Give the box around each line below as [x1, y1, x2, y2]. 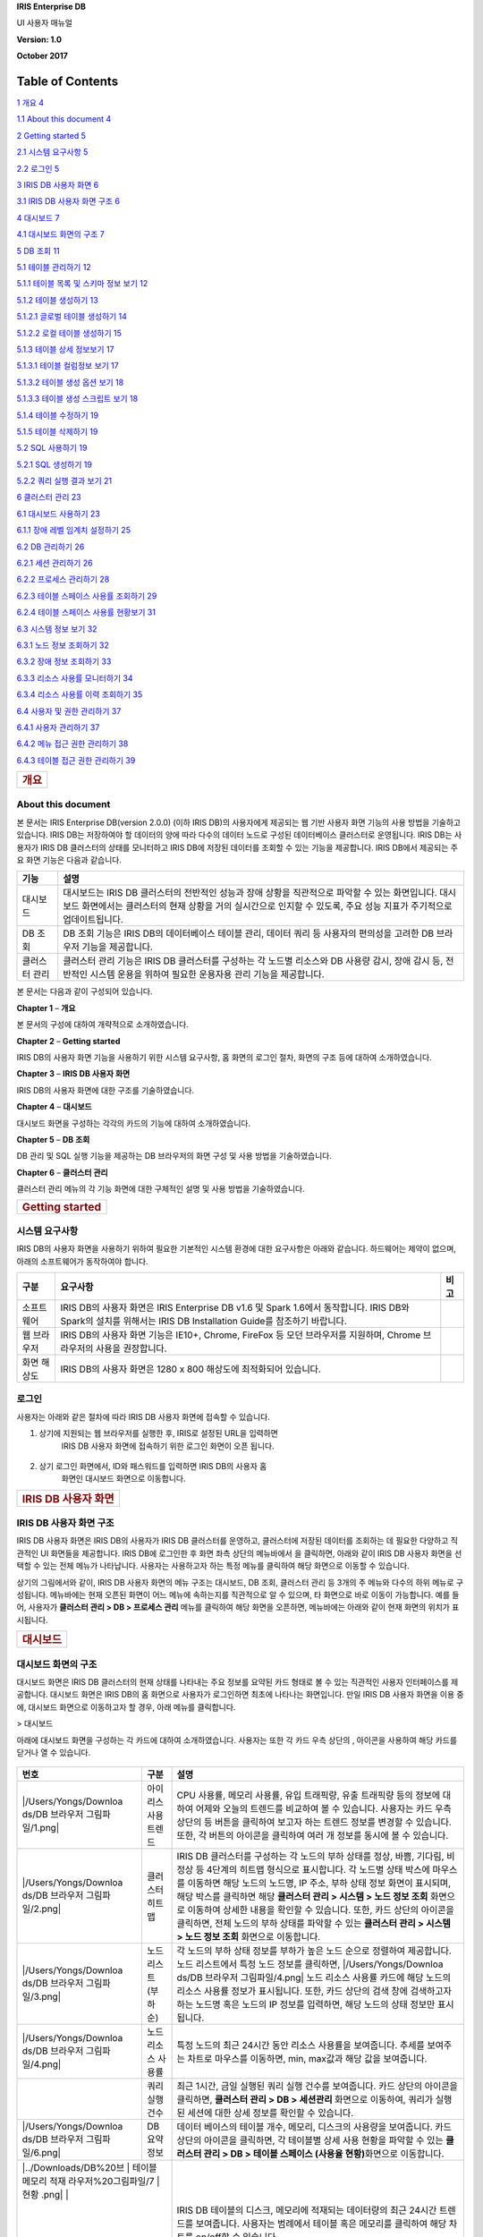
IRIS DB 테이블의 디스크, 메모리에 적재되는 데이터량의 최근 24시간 [176, 2204, 437, 2216]
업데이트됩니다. [63, 914, 124, 926]
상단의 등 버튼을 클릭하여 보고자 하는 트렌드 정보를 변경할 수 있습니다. [176, 1816, 452, 1829]
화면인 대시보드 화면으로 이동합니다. [61, 1473, 186, 1484]
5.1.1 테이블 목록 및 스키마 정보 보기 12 [16, 278, 148, 289]
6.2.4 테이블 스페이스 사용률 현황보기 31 [16, 607, 157, 617]
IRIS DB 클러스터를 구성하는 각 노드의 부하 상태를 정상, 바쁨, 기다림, [176, 1850, 445, 1863]
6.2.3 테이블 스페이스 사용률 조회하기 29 [16, 591, 157, 601]
